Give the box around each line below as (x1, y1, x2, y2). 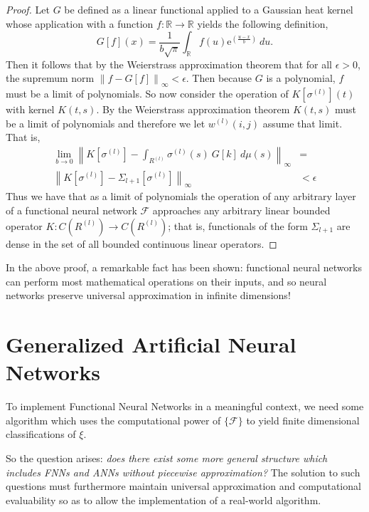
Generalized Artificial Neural (6, 330, 296, 359)
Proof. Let (6, 2, 50, 16)
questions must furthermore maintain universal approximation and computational (6, 479, 361, 493)
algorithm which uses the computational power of (6, 412, 221, 427)
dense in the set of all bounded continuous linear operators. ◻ (6, 236, 277, 251)
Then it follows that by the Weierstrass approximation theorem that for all (6, 56, 333, 71)
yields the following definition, (197, 16, 328, 31)
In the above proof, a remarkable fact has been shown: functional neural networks (6, 260, 362, 275)
